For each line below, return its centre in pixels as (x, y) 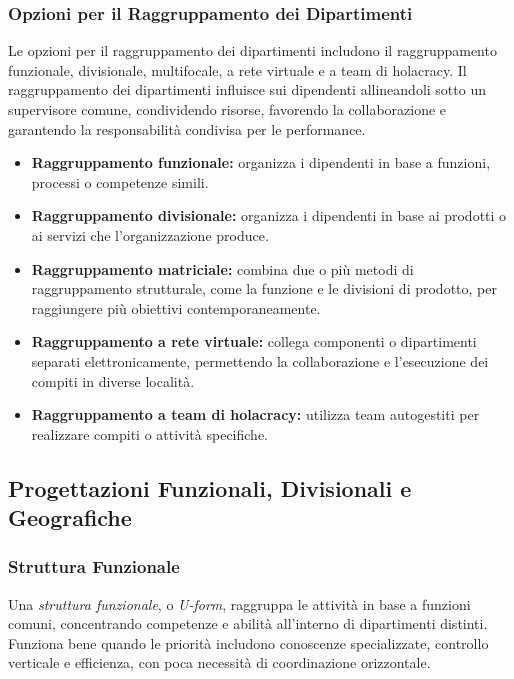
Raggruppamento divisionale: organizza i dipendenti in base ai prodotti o (269, 215)
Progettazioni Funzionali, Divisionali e (210, 487)
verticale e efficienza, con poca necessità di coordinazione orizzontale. (219, 662)
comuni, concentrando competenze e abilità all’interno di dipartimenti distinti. (248, 623)
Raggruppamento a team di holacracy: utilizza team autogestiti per (255, 414)
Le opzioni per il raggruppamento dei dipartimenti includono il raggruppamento (252, 50)
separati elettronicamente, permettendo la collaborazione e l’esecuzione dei (260, 360)
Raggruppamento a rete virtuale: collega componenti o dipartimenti (254, 341)
